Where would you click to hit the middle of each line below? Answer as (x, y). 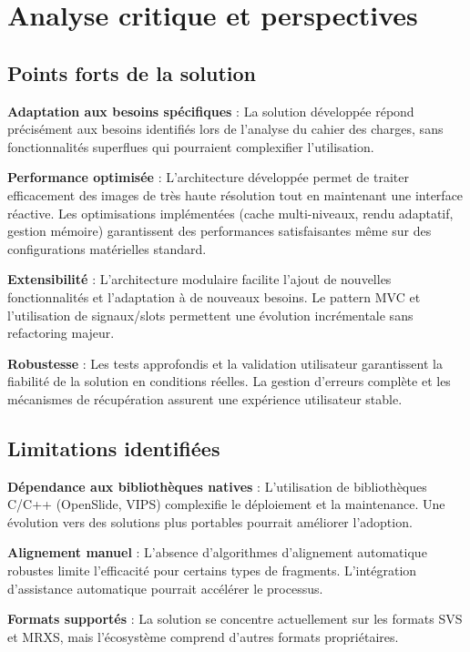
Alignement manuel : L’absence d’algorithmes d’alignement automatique (217, 552)
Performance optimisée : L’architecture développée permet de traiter (208, 177)
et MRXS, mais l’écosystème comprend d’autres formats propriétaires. (203, 636)
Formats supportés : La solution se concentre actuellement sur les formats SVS (235, 619)
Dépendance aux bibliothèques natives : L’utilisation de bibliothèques (217, 486)
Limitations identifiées (114, 448)
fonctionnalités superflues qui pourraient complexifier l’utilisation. (191, 146)
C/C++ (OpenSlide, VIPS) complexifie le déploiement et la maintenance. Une (226, 504)
